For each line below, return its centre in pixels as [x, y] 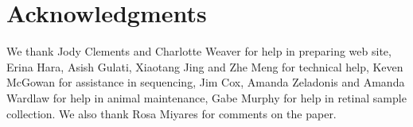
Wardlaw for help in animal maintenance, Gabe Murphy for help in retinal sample [206, 97]
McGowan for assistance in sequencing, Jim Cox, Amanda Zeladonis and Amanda [206, 82]
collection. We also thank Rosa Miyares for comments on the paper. [171, 113]
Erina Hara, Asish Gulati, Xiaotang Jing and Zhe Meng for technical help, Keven [205, 66]
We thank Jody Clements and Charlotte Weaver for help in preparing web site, [199, 51]
